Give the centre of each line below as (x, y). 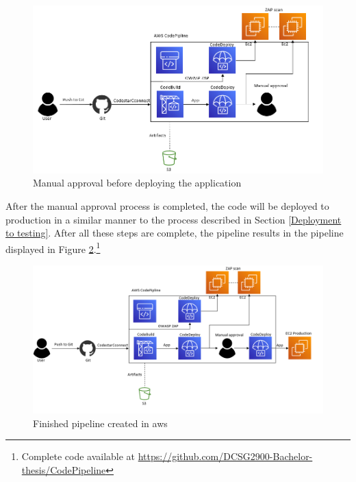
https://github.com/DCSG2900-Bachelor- (225, 456)
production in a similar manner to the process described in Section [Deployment (174, 219)
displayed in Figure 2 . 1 (53, 248)
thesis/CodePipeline (64, 469)
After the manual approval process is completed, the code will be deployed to (167, 205)
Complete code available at (78, 456)
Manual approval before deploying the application (137, 183)
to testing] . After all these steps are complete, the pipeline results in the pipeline (175, 233)
